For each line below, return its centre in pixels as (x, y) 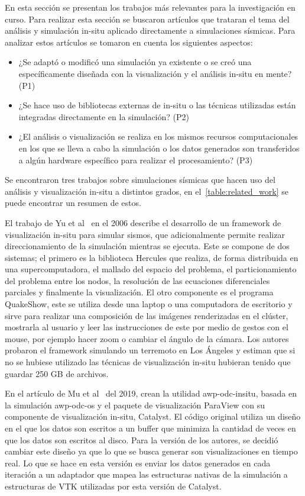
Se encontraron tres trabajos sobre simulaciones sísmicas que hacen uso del (140, 180)
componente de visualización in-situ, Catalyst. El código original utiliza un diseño (153, 416)
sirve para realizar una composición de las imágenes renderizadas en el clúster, (147, 315)
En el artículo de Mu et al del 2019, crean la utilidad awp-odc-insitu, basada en (151, 393)
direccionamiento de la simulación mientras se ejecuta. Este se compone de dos (147, 246)
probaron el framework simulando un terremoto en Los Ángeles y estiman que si (150, 350)
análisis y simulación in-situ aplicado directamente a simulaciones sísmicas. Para (150, 30)
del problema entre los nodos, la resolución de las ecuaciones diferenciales (137, 280)
